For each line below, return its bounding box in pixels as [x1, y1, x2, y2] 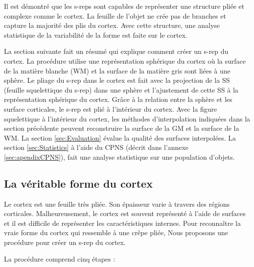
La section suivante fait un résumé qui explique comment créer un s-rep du [4, 46, 229, 56]
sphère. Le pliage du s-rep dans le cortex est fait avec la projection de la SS [4, 75, 230, 85]
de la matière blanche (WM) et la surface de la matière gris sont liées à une [4, 65, 231, 75]
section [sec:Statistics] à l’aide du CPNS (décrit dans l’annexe [4, 142, 189, 152]
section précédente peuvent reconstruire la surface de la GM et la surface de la [4, 123, 239, 133]
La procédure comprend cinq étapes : [4, 253, 115, 264]
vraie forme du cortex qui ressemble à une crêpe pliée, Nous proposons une [4, 227, 228, 238]
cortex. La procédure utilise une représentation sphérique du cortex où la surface [4, 55, 246, 66]
